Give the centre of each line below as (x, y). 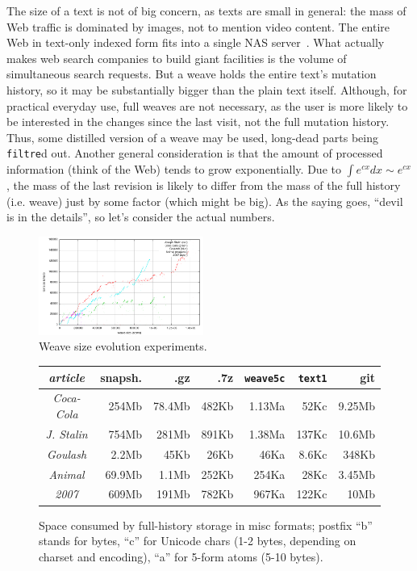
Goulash (67, 453)
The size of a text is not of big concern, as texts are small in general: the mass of (206, 10)
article (67, 377)
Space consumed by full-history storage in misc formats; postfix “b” (206, 525)
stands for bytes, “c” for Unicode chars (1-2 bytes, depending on (198, 541)
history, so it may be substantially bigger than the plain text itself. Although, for (207, 89)
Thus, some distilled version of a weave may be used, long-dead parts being (192, 137)
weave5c (265, 378)
